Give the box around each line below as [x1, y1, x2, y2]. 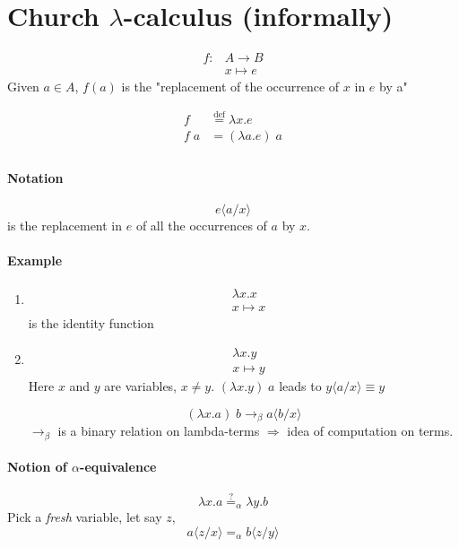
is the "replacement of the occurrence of [121, 77, 340, 96]
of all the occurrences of [135, 215, 267, 234]
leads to [279, 377, 322, 395]
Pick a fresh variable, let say [7, 507, 162, 525]
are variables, [104, 377, 178, 395]
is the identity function [28, 314, 154, 333]
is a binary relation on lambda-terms [57, 421, 260, 440]
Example [7, 251, 63, 270]
